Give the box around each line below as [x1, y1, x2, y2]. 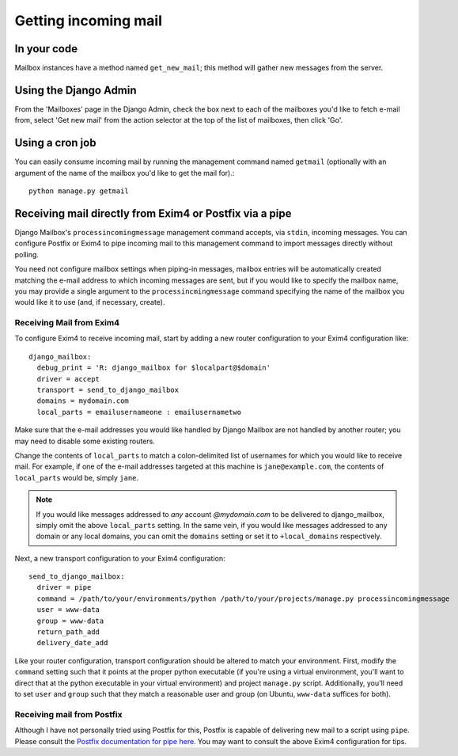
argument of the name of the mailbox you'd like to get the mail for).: [14, 168, 235, 177]
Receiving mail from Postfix [14, 709, 123, 720]
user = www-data [36, 606, 100, 614]
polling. [14, 249, 40, 259]
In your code [14, 42, 78, 55]
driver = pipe [36, 583, 92, 592]
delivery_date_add [36, 638, 108, 648]
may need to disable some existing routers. [14, 436, 156, 446]
